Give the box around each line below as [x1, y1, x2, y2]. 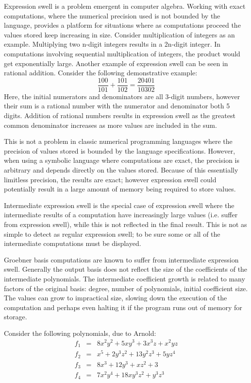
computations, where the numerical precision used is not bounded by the [4, 10, 220, 20]
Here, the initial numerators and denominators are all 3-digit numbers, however [4, 91, 240, 101]
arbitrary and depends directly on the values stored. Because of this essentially [4, 164, 238, 174]
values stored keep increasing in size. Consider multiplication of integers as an [4, 29, 235, 39]
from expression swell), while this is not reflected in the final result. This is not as [4, 219, 247, 229]
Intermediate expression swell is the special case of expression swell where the [4, 200, 234, 210]
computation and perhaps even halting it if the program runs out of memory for [4, 302, 242, 312]
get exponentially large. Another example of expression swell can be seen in [4, 58, 228, 68]
